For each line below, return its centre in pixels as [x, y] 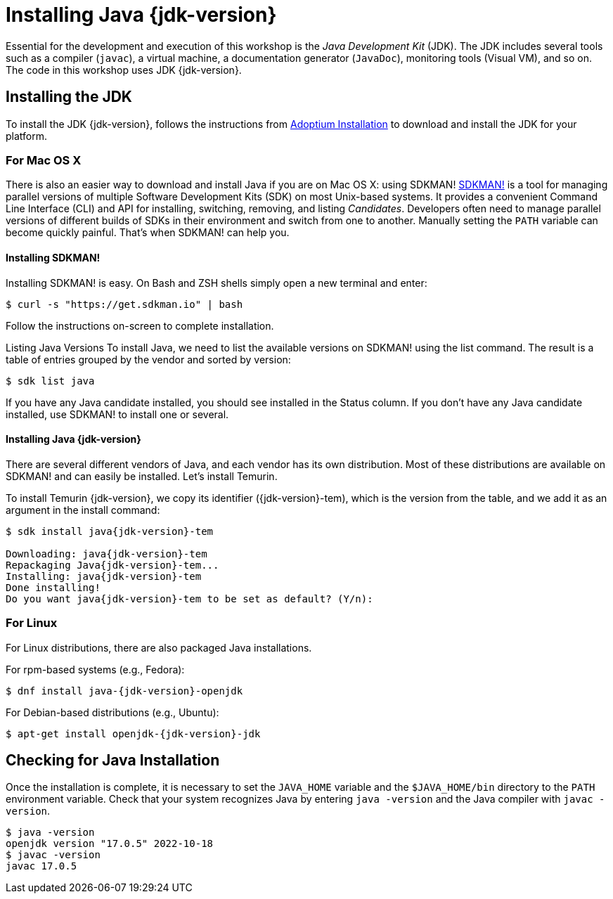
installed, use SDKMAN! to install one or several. [117, 414]
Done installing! [53, 587]
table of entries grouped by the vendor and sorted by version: [148, 359]
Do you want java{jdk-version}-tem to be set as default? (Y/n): [189, 599]
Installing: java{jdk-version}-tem [104, 576]
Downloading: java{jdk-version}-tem [107, 554]
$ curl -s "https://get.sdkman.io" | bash [124, 304]
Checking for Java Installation [113, 760]
